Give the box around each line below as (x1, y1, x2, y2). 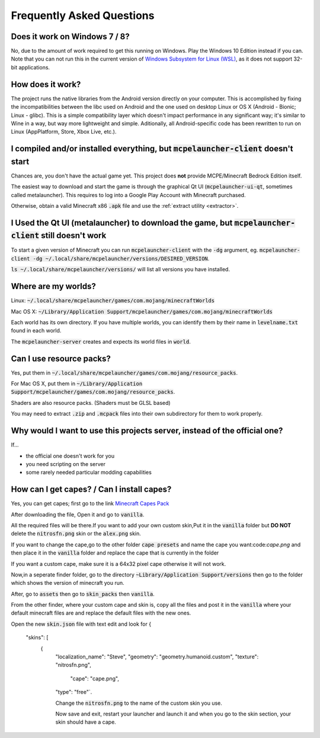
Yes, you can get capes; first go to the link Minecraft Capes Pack (11, 500, 169, 507)
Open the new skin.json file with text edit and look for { (11, 620, 151, 628)
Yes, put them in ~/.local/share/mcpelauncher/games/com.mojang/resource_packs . (11, 369, 238, 376)
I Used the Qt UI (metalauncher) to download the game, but (11, 217, 233, 228)
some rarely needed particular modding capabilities (25, 469, 152, 476)
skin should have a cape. (55, 718, 117, 726)
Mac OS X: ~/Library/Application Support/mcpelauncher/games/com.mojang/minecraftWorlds (11, 308, 273, 315)
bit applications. (11, 64, 50, 71)
